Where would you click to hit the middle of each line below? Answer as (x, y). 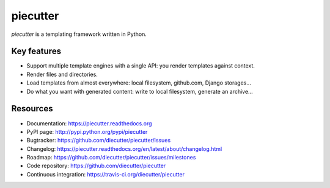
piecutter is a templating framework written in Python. (79, 34)
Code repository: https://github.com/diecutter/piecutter (96, 166)
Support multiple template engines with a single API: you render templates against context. (141, 66)
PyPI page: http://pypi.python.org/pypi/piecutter (87, 131)
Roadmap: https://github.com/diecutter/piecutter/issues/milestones (111, 158)
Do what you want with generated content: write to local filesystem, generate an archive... (140, 91)
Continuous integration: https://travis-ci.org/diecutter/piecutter (105, 174)
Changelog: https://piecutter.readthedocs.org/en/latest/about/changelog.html (124, 148)
